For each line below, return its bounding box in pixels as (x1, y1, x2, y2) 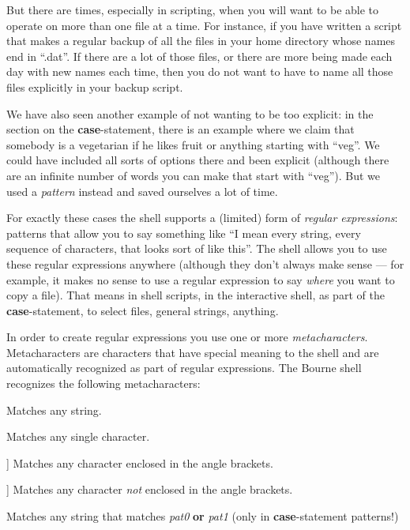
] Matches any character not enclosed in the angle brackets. (6, 481, 293, 498)
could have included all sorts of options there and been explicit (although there (6, 152, 389, 168)
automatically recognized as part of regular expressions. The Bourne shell (6, 359, 362, 376)
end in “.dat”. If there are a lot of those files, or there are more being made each (6, 47, 393, 64)
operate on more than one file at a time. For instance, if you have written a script (6, 17, 402, 33)
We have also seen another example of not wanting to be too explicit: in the (6, 105, 374, 122)
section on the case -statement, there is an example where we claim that (6, 121, 355, 137)
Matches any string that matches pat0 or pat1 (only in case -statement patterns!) (6, 508, 399, 524)
